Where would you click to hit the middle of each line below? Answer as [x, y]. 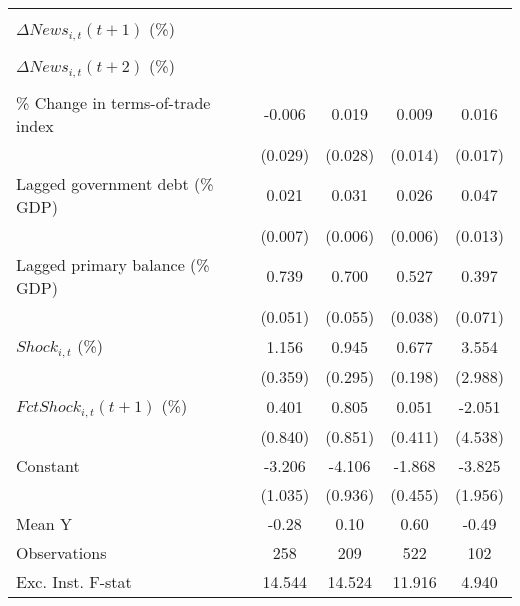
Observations [61, 552]
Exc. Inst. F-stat [74, 581]
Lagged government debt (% [115, 183]
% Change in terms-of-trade [113, 102]
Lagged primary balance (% [113, 264]
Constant [48, 465]
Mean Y [44, 523]
